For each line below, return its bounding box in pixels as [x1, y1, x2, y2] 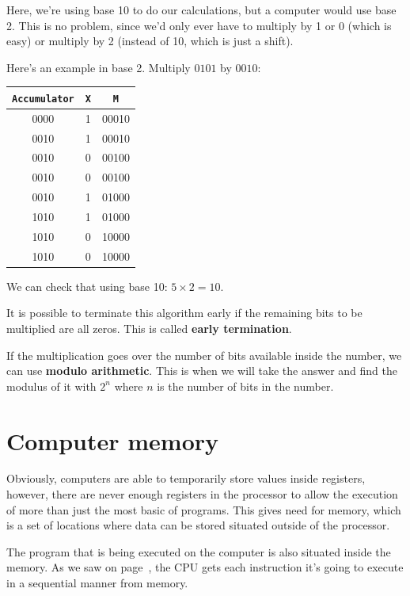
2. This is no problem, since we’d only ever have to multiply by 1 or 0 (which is [6, 17, 392, 33]
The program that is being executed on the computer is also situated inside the [6, 543, 391, 560]
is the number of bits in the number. [157, 377, 334, 394]
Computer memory [6, 424, 219, 457]
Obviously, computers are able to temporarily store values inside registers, [6, 470, 366, 487]
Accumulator [12, 93, 74, 105]
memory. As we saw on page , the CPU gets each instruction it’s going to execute [6, 559, 404, 575]
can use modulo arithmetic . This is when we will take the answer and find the [6, 362, 398, 379]
